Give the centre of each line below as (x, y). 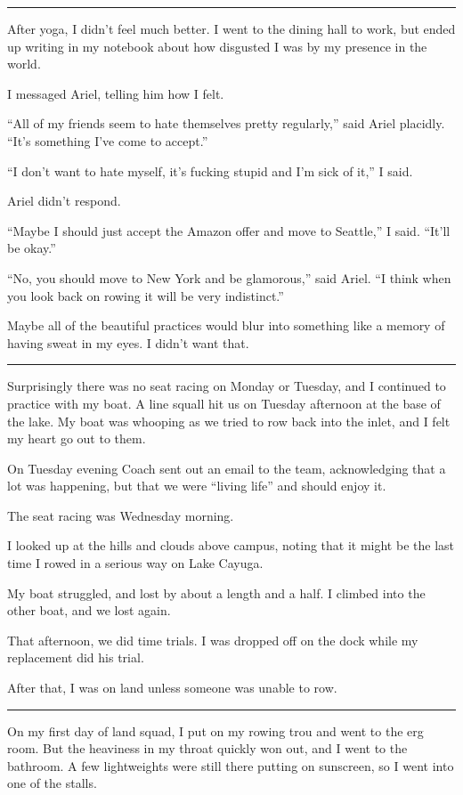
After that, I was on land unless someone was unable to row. (172, 688)
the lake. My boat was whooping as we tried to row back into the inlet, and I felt (229, 421)
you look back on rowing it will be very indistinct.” (146, 295)
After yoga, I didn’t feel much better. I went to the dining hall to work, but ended (231, 28)
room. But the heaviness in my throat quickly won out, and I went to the (207, 748)
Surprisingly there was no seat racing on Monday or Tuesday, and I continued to (227, 386)
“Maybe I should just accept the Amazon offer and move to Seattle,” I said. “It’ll (229, 230)
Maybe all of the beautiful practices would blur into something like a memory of (226, 325)
